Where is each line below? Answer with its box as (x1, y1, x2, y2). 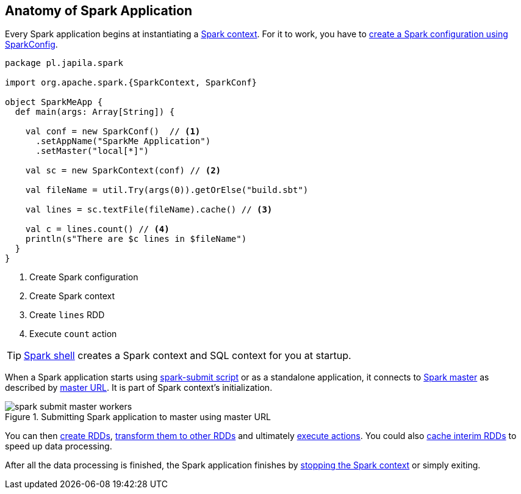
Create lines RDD (29, 310, 105, 321)
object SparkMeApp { (5, 97, 103, 107)
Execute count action (29, 329, 117, 340)
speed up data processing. (5, 441, 112, 452)
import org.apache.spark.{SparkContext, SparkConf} (5, 78, 257, 88)
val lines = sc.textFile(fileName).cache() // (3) (25, 205, 273, 215)
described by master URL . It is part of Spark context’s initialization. (5, 382, 273, 393)
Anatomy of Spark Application (5, 3, 192, 18)
